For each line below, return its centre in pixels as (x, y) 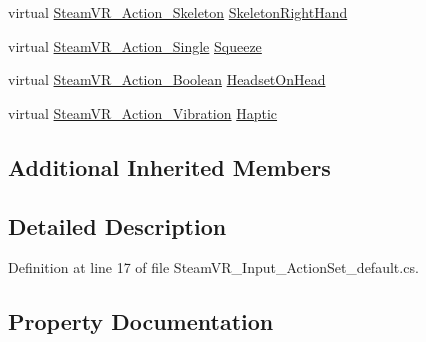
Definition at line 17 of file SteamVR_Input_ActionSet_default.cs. (213, 267)
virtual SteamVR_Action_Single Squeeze (135, 45)
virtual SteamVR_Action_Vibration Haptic (143, 112)
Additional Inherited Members (169, 166)
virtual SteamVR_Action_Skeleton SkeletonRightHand (178, 12)
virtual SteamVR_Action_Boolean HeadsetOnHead (167, 79)
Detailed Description (117, 225)
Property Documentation (141, 321)
